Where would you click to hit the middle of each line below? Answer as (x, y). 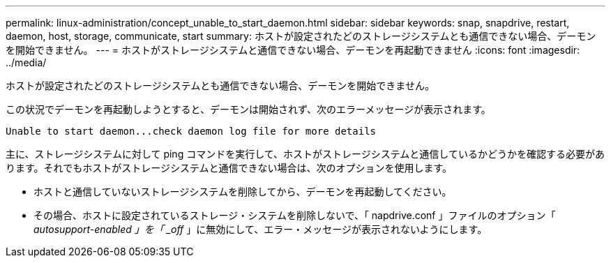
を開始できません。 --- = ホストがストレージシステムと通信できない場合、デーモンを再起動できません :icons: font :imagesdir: (293, 50)
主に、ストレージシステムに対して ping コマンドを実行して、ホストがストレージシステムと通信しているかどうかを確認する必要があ (305, 154)
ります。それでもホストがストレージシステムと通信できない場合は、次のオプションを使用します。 (229, 168)
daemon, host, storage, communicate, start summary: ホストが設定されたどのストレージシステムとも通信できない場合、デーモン (301, 36)
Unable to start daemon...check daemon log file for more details (191, 131)
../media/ (26, 62)
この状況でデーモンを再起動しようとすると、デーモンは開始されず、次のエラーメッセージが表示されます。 (248, 109)
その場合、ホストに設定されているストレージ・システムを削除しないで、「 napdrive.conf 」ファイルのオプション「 (295, 215)
